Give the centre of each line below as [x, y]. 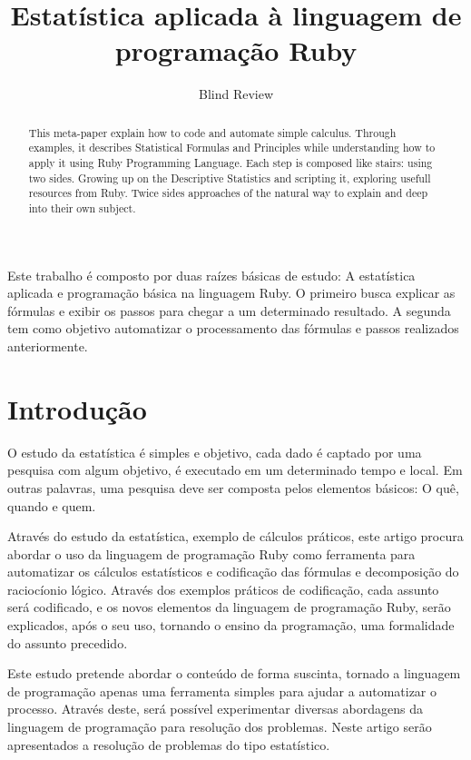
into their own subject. [82, 207]
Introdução [77, 408]
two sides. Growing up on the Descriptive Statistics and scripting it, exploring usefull [230, 178]
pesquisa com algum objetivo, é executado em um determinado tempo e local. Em [235, 470]
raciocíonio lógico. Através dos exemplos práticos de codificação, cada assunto [223, 589]
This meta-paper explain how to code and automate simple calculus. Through [212, 132]
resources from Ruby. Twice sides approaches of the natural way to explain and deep [228, 193]
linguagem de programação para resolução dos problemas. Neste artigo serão [220, 727]
